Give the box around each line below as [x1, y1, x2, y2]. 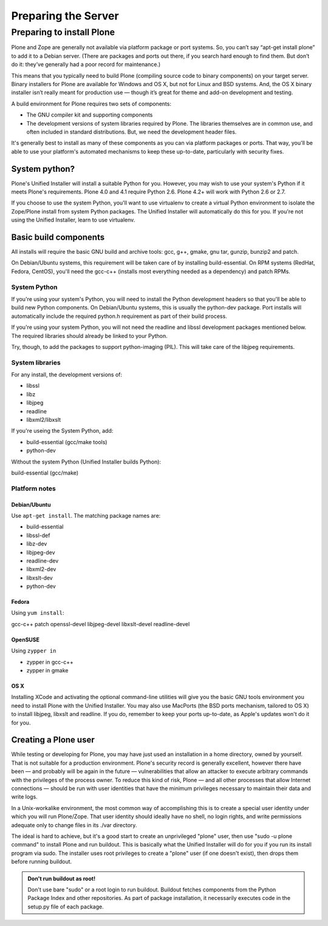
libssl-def [26, 532, 50, 539]
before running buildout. [11, 858, 72, 865]
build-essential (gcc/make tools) [26, 438, 108, 445]
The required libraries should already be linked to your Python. [11, 332, 168, 339]
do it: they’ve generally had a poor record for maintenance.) [11, 61, 161, 68]
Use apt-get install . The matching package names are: [11, 512, 161, 519]
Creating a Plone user [11, 735, 95, 745]
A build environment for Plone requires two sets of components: [11, 100, 171, 107]
